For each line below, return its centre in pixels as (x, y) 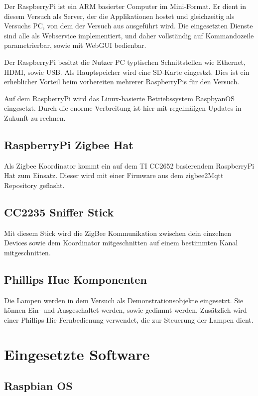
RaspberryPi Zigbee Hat (69, 144)
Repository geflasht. (34, 185)
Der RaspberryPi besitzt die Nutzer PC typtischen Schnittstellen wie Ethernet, (125, 62)
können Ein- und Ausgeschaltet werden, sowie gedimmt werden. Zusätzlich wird (126, 310)
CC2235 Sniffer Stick (59, 212)
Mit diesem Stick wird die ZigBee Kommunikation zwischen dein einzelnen (118, 233)
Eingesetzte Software (77, 354)
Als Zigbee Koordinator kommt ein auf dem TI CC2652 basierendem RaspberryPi (129, 165)
